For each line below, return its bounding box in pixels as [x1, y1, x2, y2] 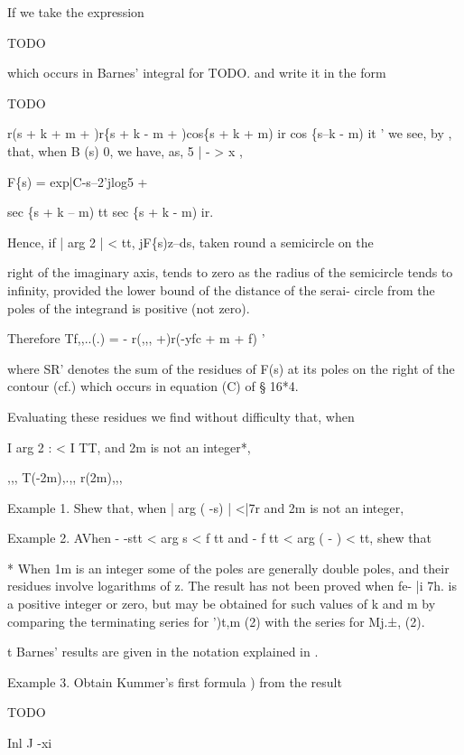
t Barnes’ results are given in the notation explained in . [7, 642, 319, 661]
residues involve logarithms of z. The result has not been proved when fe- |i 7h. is [7, 576, 457, 595]
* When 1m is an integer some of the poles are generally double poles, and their [7, 558, 450, 577]
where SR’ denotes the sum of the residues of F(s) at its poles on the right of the [7, 359, 455, 377]
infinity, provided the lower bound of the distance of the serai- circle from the [7, 280, 435, 299]
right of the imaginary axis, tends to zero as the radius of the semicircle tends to [7, 263, 453, 282]
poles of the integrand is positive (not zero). [7, 298, 250, 317]
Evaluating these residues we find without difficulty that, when [7, 406, 355, 425]
